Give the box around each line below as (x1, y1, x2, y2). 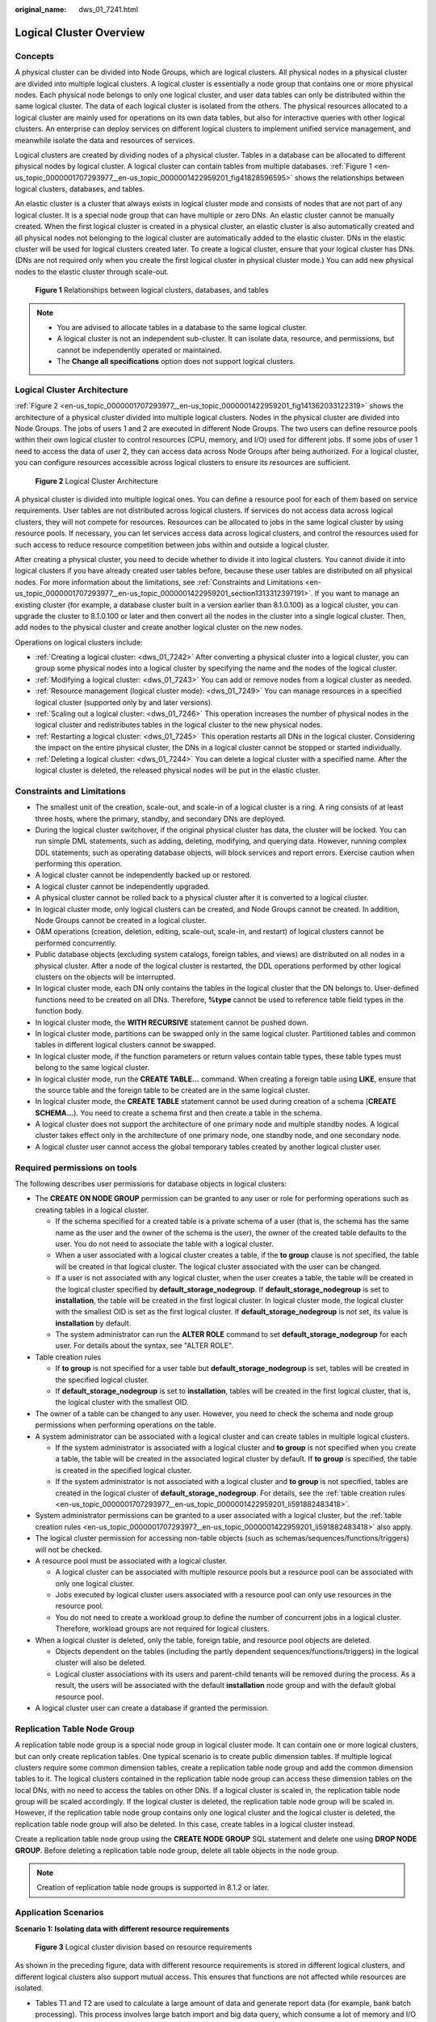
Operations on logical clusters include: (15, 637, 143, 647)
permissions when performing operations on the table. (35, 1420, 216, 1430)
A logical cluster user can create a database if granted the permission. (35, 1703, 270, 1712)
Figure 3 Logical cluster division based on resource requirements (35, 1942, 253, 1952)
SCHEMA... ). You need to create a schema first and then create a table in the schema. (35, 1108, 322, 1118)
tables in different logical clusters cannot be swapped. (35, 1040, 216, 1050)
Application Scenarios (15, 1907, 104, 1918)
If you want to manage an (314, 589, 400, 599)
